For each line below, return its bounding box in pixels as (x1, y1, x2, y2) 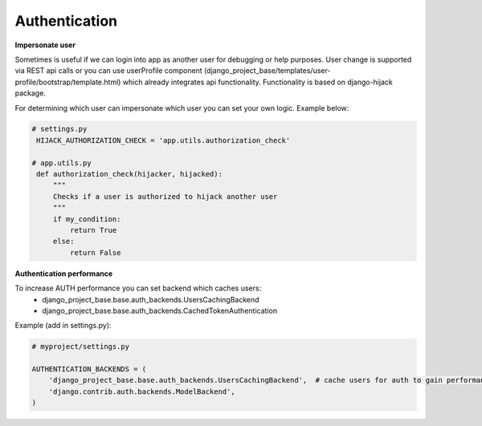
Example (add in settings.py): (14, 321, 112, 331)
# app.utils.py (31, 158, 92, 168)
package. (14, 88, 46, 98)
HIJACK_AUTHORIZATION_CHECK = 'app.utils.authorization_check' (36, 136, 291, 144)
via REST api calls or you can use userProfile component (14, 66, 202, 75)
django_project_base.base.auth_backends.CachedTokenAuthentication (42, 306, 277, 315)
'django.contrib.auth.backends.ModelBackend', (48, 387, 236, 396)
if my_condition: (52, 214, 121, 224)
